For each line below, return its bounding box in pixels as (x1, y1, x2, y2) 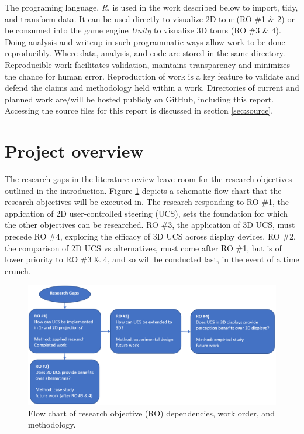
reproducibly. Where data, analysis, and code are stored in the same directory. (5, 47, 285, 59)
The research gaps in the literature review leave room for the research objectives (5, 173, 292, 185)
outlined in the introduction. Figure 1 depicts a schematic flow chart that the (5, 184, 282, 196)
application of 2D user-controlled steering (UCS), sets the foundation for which (5, 207, 288, 219)
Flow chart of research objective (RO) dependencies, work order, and (28, 406, 275, 419)
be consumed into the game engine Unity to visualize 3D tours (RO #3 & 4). (5, 24, 281, 36)
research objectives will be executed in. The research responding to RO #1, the (5, 196, 289, 208)
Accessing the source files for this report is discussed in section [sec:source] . (5, 104, 274, 117)
